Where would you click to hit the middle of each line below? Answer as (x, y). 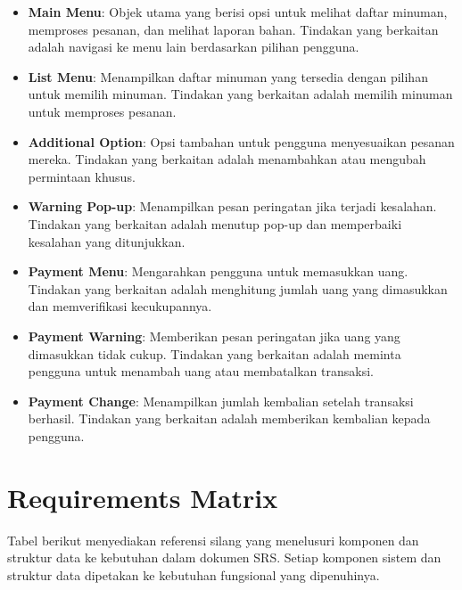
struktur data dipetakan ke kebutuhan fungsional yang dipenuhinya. (194, 574)
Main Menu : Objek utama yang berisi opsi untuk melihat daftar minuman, (238, 12)
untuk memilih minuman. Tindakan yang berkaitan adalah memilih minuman (240, 94)
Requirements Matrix (143, 497)
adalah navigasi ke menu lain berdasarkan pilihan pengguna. (194, 47)
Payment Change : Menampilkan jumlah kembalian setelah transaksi (221, 401)
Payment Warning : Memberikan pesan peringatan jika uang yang (214, 336)
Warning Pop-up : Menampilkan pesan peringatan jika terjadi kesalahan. (232, 206)
